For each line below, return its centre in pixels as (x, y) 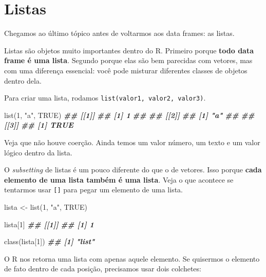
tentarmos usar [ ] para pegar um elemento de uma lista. (93, 190)
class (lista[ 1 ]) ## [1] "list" (50, 241)
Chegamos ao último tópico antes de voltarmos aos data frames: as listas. (119, 33)
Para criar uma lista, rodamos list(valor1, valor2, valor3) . (105, 98)
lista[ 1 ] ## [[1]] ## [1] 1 (49, 224)
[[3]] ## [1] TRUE (39, 125)
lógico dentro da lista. (38, 152)
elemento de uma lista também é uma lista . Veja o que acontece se (119, 179)
